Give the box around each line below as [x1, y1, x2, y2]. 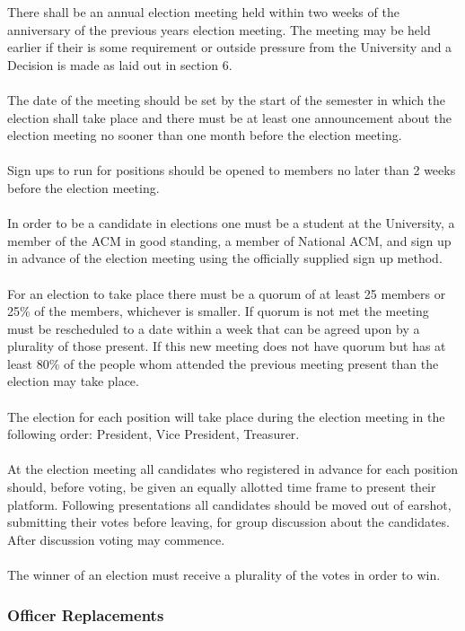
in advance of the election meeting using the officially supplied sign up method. [7, 249, 443, 267]
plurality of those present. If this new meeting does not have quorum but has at [7, 337, 446, 355]
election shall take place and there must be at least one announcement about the [7, 108, 452, 127]
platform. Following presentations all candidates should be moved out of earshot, [7, 495, 452, 513]
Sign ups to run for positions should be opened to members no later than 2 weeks [7, 161, 456, 180]
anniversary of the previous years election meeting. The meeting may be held [7, 20, 431, 39]
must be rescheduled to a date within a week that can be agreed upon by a [7, 319, 420, 337]
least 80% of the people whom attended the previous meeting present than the [7, 354, 439, 372]
